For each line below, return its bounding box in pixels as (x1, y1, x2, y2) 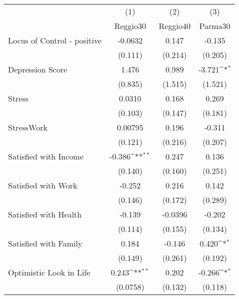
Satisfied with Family (8, 237, 82, 249)
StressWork (8, 121, 47, 133)
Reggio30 (114, 20, 146, 31)
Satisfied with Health (8, 208, 82, 220)
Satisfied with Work (8, 179, 77, 191)
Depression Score (8, 63, 67, 75)
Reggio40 (158, 20, 190, 31)
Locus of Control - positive (8, 34, 102, 46)
